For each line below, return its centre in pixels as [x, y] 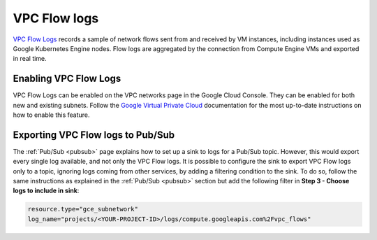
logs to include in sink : [46, 191]
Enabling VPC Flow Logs [67, 79]
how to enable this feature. [51, 115]
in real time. [30, 59]
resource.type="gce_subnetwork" [83, 209]
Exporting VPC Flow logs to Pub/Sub [94, 135]
